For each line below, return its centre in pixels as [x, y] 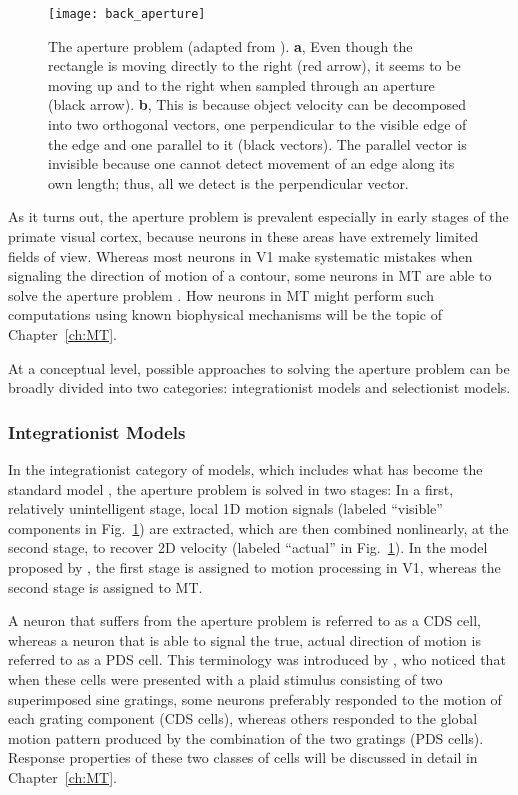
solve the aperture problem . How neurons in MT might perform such [221, 294]
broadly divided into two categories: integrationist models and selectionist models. [259, 387]
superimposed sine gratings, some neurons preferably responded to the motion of [255, 698]
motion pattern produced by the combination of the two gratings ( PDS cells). [246, 737]
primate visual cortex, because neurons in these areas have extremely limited [243, 236]
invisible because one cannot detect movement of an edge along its [251, 163]
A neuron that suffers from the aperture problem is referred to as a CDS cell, [244, 620]
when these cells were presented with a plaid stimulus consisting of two [225, 678]
